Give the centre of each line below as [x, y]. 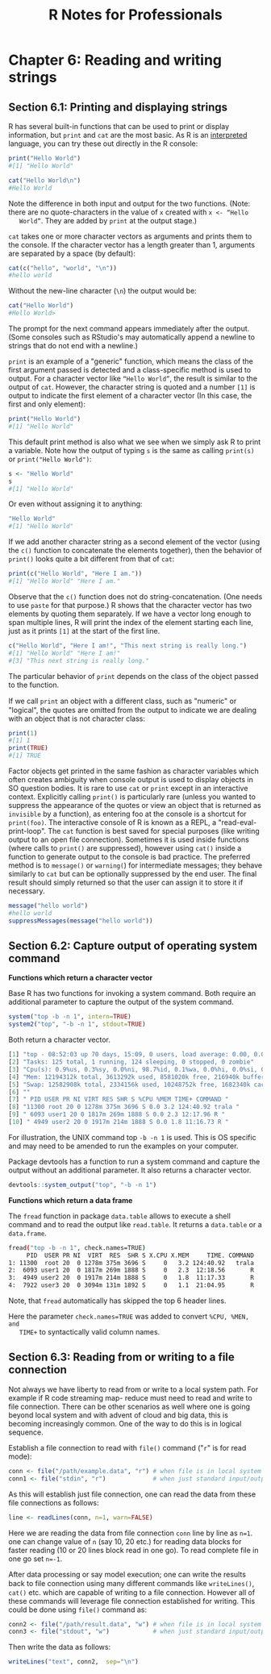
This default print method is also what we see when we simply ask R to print [135, 442]
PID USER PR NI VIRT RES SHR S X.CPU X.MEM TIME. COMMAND [140, 1255]
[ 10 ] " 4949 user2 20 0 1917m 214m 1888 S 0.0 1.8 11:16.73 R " [119, 1122]
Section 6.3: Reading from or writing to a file [122, 1358]
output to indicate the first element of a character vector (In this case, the [130, 396]
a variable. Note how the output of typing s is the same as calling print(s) [131, 450]
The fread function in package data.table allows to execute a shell [120, 1216]
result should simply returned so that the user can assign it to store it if [126, 882]
